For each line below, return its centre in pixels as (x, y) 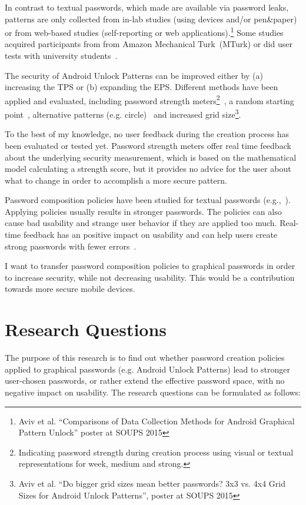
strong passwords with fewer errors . (71, 246)
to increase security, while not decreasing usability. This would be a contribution (150, 277)
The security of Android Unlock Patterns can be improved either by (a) (134, 75)
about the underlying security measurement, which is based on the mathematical (151, 157)
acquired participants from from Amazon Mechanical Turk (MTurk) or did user (149, 44)
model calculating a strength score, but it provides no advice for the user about (148, 169)
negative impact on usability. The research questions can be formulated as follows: (153, 392)
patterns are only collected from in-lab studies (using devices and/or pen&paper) (151, 19)
